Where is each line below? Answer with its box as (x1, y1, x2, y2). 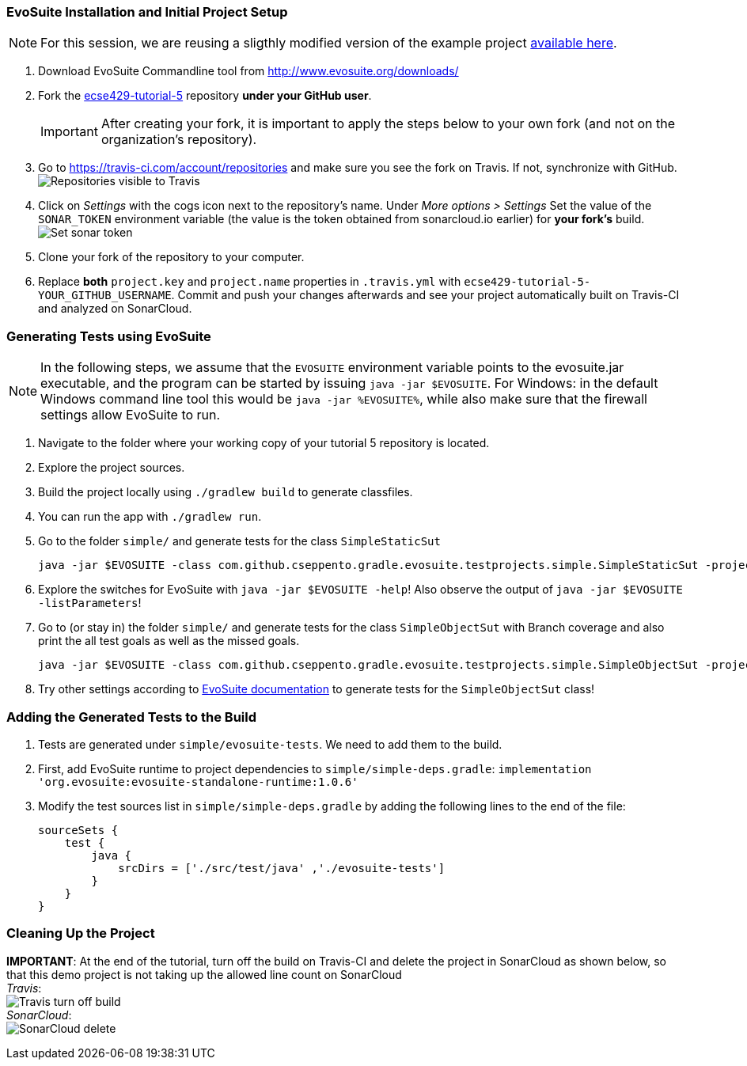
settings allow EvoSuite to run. (40, 407, 221, 423)
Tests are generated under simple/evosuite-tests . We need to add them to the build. (38, 737, 502, 751)
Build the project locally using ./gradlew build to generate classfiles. (38, 485, 413, 499)
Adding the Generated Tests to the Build (6, 708, 256, 725)
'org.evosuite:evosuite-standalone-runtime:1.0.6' (38, 775, 358, 788)
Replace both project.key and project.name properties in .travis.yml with (38, 275, 461, 289)
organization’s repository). (100, 131, 257, 148)
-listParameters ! (38, 596, 142, 610)
